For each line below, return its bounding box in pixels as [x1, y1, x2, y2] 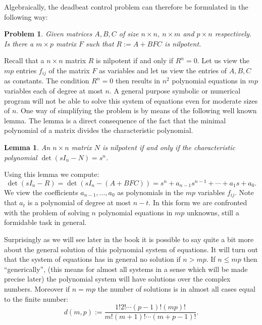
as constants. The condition [4, 75, 89, 86]
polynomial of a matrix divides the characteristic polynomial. [4, 125, 193, 135]
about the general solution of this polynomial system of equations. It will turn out [4, 244, 258, 254]
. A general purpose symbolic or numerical [109, 85, 241, 96]
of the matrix [48, 65, 90, 75]
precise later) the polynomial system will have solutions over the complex [4, 273, 231, 284]
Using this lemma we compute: [4, 169, 99, 179]
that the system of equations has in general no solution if [4, 254, 181, 264]
